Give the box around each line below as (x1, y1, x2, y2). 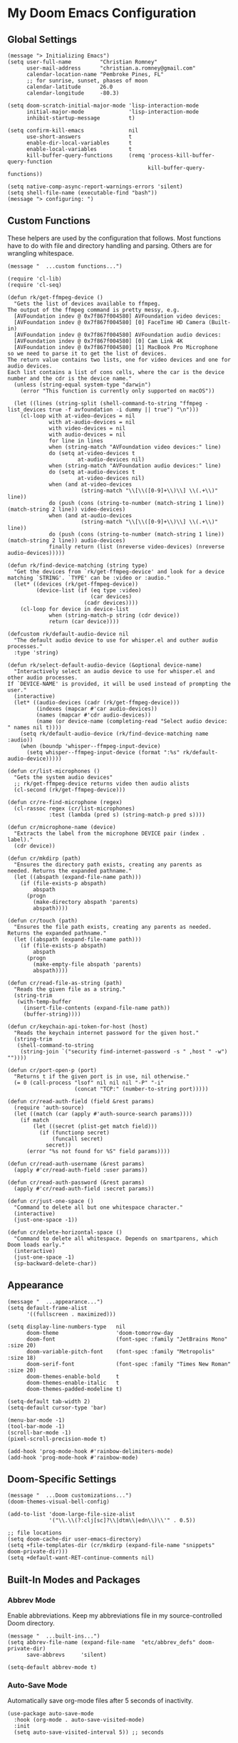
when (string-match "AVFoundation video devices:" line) (48, 443, 222, 450)
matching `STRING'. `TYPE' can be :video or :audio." (7, 574, 171, 581)
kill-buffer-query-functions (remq (26, 152, 145, 159)
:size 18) (7, 1354, 37, 1361)
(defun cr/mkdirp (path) (7, 855, 81, 862)
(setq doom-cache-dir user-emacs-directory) (7, 1536, 142, 1543)
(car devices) (90, 593, 133, 600)
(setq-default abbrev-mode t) (7, 1664, 98, 1671)
